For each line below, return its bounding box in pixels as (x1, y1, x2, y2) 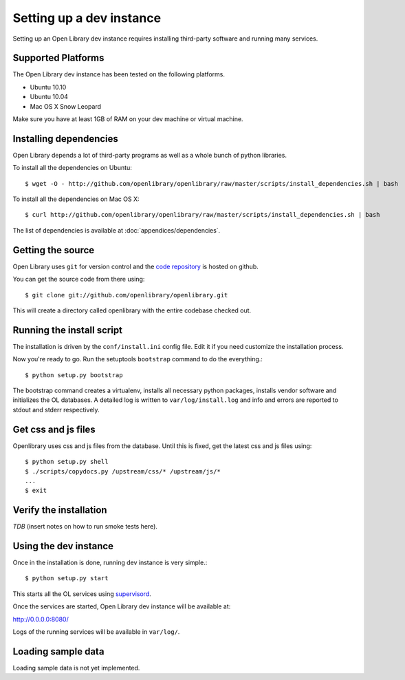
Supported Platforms (12, 52, 105, 64)
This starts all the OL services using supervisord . (12, 589, 151, 598)
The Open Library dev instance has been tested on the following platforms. (12, 70, 225, 78)
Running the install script (12, 324, 123, 336)
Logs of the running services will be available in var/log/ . (12, 628, 180, 636)
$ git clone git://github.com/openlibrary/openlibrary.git (25, 291, 228, 299)
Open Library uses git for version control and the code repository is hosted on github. (12, 262, 259, 270)
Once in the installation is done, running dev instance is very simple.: (12, 558, 208, 567)
